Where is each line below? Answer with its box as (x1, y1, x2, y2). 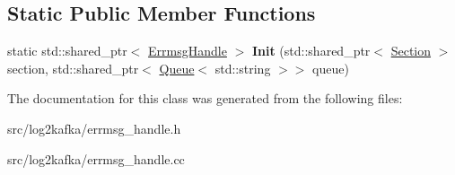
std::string (214, 58, 271, 77)
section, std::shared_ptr (7, 58, 139, 77)
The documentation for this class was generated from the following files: (7, 89, 403, 108)
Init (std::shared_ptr (251, 41, 371, 60)
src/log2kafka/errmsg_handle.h (7, 118, 181, 137)
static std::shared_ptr (7, 41, 127, 60)
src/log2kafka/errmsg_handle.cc (7, 149, 185, 168)
